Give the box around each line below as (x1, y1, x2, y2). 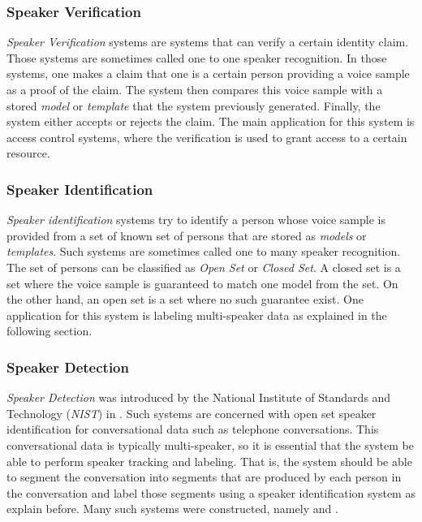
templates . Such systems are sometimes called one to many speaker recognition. (6, 243, 401, 260)
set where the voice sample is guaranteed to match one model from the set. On (6, 274, 398, 291)
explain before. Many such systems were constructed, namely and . (6, 500, 338, 517)
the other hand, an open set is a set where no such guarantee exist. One (6, 291, 364, 308)
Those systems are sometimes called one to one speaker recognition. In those (6, 49, 387, 66)
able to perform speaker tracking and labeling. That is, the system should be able (6, 452, 412, 469)
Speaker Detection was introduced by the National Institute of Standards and (6, 389, 391, 406)
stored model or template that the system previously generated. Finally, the (6, 97, 381, 114)
